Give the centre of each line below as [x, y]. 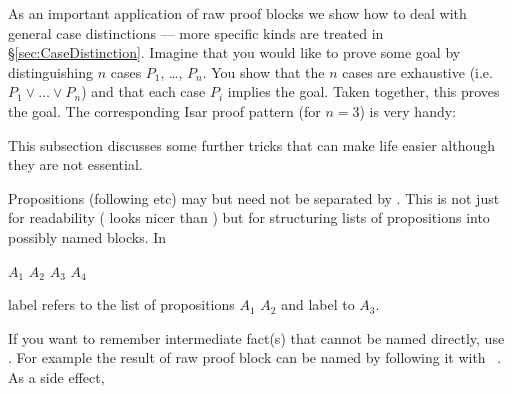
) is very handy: [408, 110]
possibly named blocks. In [87, 236]
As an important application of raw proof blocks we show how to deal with [237, 13]
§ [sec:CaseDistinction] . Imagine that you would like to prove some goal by [234, 52]
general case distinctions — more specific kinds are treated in [196, 32]
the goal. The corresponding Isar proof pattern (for [164, 110]
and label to [318, 304]
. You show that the [263, 71]
